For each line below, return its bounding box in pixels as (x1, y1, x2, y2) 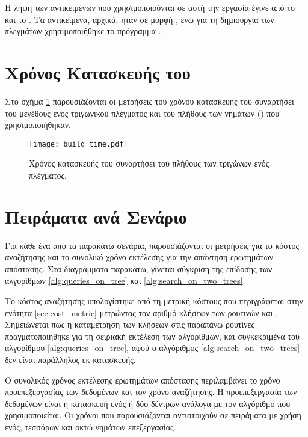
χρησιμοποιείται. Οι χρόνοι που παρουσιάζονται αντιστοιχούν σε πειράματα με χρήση (5, 409, 301, 421)
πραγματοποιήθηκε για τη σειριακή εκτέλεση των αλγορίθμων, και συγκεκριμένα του (5, 329, 300, 342)
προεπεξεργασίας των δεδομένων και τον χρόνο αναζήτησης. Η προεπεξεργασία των (5, 385, 297, 398)
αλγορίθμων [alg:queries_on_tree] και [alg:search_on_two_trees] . (5, 274, 245, 287)
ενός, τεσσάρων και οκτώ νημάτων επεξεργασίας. (5, 420, 176, 433)
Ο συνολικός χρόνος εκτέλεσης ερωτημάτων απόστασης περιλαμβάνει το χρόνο (5, 373, 280, 386)
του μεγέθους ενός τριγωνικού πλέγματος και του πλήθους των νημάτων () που (5, 106, 280, 119)
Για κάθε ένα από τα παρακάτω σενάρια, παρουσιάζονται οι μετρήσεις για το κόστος (5, 239, 299, 251)
